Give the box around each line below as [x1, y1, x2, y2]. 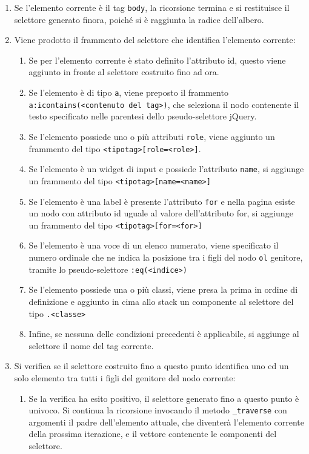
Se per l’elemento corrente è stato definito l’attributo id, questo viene [28, 53, 286, 66]
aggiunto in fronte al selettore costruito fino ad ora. [28, 65, 219, 78]
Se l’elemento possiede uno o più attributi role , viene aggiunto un [28, 130, 275, 142]
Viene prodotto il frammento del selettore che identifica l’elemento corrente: [14, 33, 296, 46]
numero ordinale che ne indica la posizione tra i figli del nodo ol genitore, [28, 251, 303, 264]
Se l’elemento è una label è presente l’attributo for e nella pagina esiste [28, 195, 295, 207]
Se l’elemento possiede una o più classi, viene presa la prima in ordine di [28, 283, 298, 296]
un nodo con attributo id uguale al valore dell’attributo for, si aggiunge [28, 207, 293, 219]
